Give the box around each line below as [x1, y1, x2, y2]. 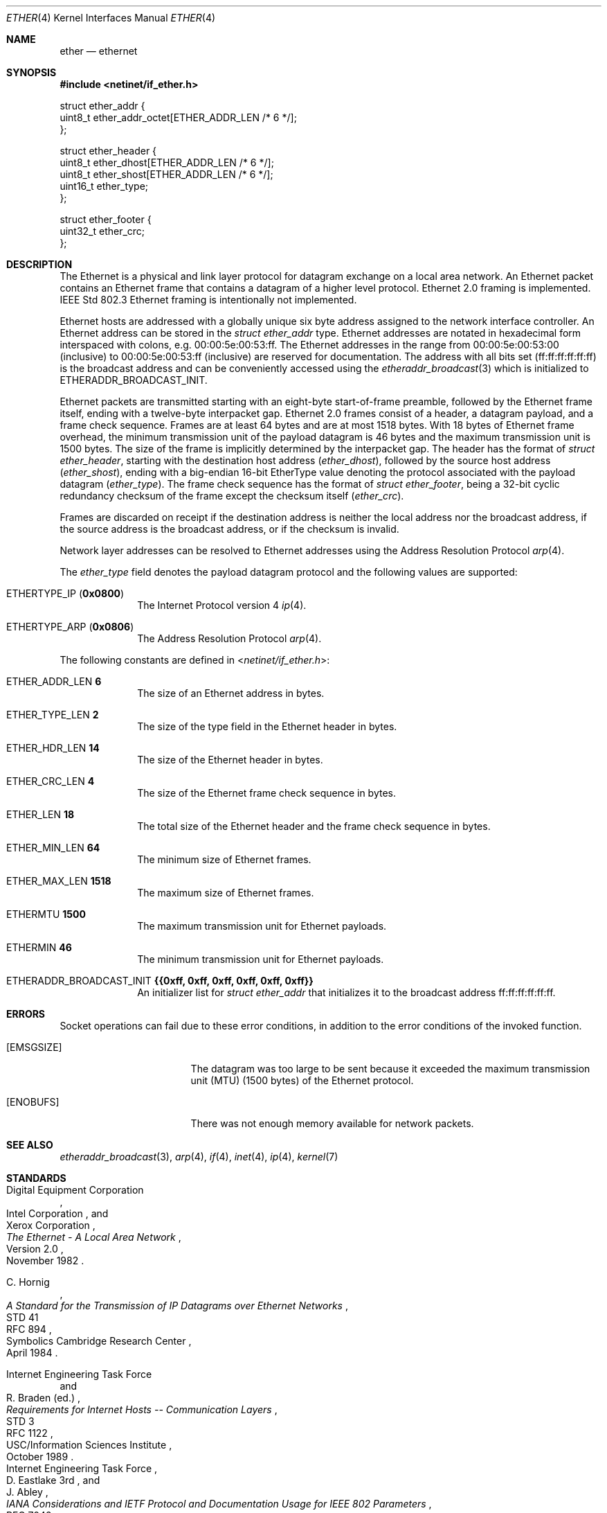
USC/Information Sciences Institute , [6, 1439, 172, 1451]
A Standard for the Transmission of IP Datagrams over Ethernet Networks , [6, 1300, 348, 1311]
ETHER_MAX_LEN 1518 [6, 875, 111, 887]
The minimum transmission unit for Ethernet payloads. [137, 953, 384, 965]
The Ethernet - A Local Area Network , [6, 1231, 181, 1243]
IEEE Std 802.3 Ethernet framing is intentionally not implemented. [60, 294, 357, 306]
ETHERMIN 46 [6, 941, 72, 953]
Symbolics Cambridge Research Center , [6, 1335, 192, 1347]
